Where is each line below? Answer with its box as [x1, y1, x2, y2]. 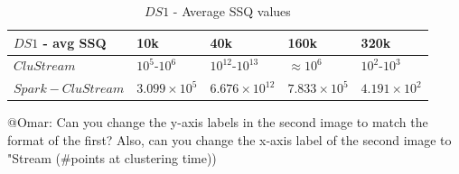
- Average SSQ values [173, 2, 291, 20]
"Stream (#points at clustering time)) [7, 148, 217, 167]
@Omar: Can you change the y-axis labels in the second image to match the [7, 113, 428, 132]
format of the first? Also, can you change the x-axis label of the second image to [7, 130, 452, 149]
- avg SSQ [42, 32, 107, 51]
